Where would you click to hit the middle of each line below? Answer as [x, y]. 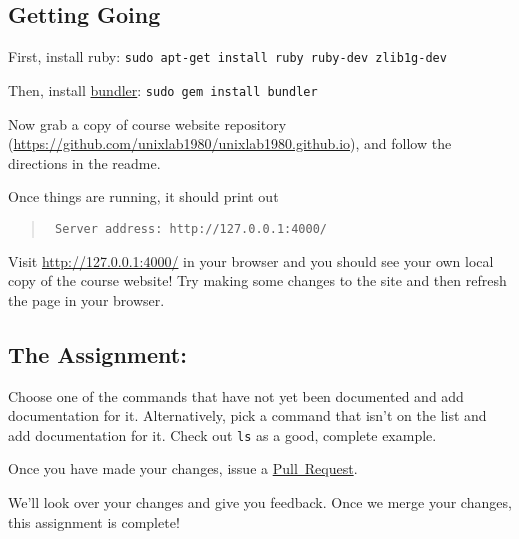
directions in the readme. [84, 162]
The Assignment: [97, 353]
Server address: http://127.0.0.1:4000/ [191, 228]
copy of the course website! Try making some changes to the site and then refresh [257, 280]
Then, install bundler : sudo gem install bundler [163, 89]
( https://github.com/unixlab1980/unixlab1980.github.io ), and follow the [230, 143]
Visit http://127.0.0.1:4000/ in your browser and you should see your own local [251, 260]
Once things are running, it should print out [143, 196]
